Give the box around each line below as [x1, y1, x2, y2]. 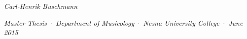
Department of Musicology [56, 17, 135, 28]
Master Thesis [4, 17, 47, 28]
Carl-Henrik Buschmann [4, 1, 78, 11]
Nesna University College [143, 17, 220, 28]
